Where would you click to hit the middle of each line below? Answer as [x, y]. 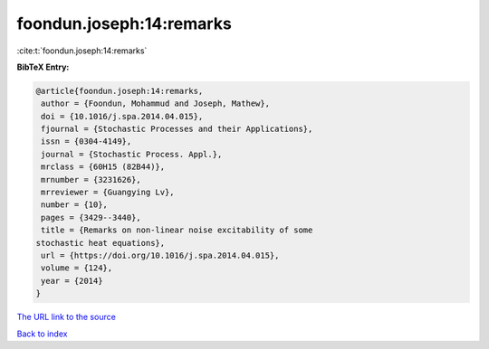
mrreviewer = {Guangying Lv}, [108, 193]
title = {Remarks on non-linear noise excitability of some [177, 230]
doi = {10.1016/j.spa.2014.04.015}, [122, 116]
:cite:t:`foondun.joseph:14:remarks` [82, 51]
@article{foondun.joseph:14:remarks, [120, 91]
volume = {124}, [77, 268]
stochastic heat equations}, [101, 243]
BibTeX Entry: [43, 67]
